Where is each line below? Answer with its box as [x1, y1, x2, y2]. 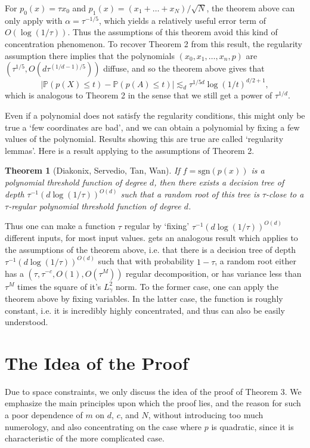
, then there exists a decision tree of [154, 176, 284, 189]
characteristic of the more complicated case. [5, 432, 165, 444]
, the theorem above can [206, 2, 295, 14]
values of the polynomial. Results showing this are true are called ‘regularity [5, 132, 284, 145]
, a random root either [215, 255, 296, 267]
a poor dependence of [5, 409, 83, 421]
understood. [5, 316, 48, 328]
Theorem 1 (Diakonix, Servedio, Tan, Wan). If [5, 164, 180, 177]
